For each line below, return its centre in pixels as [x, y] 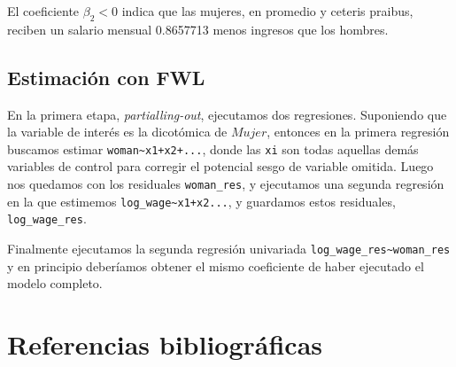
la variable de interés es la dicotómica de [117, 132]
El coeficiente [43, 11]
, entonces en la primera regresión [358, 132]
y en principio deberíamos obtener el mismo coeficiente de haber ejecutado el [216, 265]
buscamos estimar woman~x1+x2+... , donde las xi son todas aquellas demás [213, 148]
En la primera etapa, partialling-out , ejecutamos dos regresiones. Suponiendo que [227, 114]
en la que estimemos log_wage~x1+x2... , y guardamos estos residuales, [201, 201]
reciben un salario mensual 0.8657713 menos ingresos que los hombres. [198, 29]
